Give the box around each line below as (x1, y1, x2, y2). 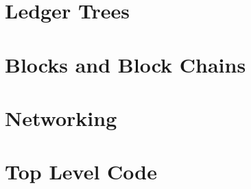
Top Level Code (5, 157, 157, 186)
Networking (5, 103, 117, 131)
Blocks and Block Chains (5, 50, 246, 78)
